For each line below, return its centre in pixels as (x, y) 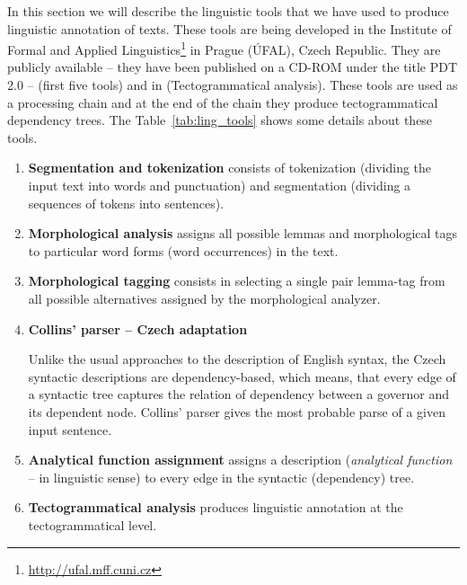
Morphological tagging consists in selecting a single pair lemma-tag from (237, 281)
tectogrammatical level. (93, 524)
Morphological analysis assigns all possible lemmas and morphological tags (243, 233)
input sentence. (70, 429)
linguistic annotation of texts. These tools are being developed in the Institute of (229, 28)
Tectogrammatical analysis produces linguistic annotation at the (216, 507)
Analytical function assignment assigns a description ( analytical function (240, 460)
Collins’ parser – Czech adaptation (138, 328)
